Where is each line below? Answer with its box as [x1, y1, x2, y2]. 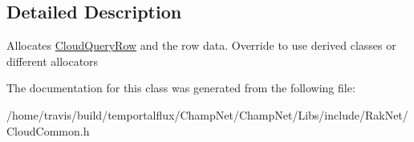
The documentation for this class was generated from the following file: [6, 79, 355, 96]
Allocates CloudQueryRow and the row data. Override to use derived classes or [6, 37, 396, 54]
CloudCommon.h [6, 122, 90, 139]
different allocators [6, 52, 99, 69]
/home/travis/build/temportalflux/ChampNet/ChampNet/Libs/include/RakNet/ [6, 106, 408, 123]
